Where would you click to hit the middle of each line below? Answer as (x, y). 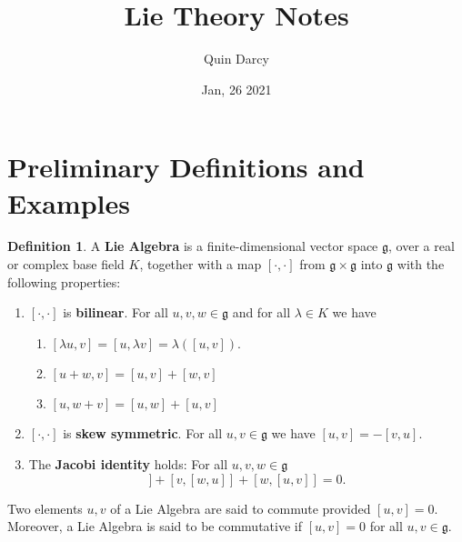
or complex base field (66, 264)
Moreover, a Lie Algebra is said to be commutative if (155, 526)
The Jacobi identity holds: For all (128, 464)
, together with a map (201, 264)
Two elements (45, 508)
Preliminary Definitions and (186, 167)
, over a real (422, 246)
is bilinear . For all (115, 312)
